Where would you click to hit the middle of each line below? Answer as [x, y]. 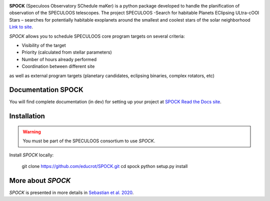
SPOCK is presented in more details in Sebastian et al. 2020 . [71, 192]
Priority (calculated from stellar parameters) [67, 52]
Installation [27, 116]
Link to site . [21, 27]
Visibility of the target [44, 45]
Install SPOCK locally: [31, 155]
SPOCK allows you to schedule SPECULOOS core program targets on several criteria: [97, 36]
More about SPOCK [40, 180]
